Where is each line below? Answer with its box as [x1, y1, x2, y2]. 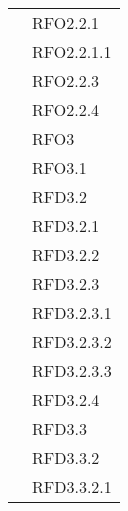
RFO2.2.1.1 [32, 40, 112, 63]
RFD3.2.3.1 [32, 301, 112, 324]
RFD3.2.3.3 [32, 359, 112, 382]
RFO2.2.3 [32, 69, 100, 92]
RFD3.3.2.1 [32, 475, 112, 498]
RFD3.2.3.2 [32, 330, 112, 353]
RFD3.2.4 [32, 388, 100, 411]
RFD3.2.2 [32, 243, 100, 266]
